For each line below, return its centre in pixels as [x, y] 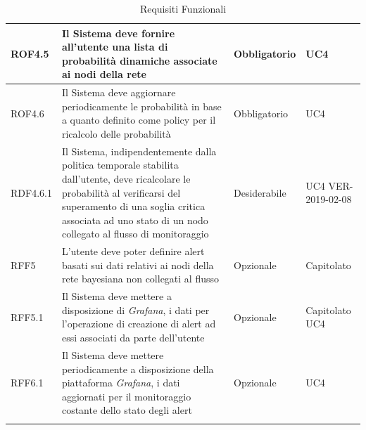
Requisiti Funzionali [183, 8]
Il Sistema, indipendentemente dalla [139, 151]
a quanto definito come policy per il [139, 120]
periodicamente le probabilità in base [141, 106]
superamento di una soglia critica [133, 206]
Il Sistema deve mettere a [116, 296]
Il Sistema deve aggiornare [119, 92]
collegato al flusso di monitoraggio [135, 234]
